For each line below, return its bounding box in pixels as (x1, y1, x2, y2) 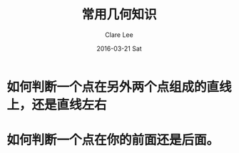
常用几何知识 (81, 6, 157, 23)
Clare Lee (105, 30, 133, 39)
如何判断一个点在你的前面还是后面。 (6, 132, 220, 148)
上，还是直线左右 (6, 97, 108, 112)
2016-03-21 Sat (96, 44, 142, 53)
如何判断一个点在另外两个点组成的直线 (6, 79, 233, 95)
